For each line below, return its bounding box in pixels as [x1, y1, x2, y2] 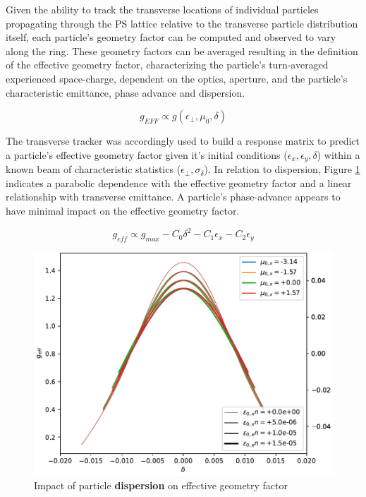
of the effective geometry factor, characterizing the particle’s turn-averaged [6, 57, 329, 72]
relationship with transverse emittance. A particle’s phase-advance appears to [6, 189, 341, 204]
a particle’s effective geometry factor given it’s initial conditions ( [6, 147, 288, 162]
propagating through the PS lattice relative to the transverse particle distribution [6, 16, 358, 30]
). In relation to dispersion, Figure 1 [204, 162, 360, 176]
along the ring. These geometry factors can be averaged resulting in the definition [6, 43, 358, 58]
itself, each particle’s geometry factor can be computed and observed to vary [6, 30, 336, 44]
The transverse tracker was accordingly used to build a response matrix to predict [6, 133, 360, 148]
